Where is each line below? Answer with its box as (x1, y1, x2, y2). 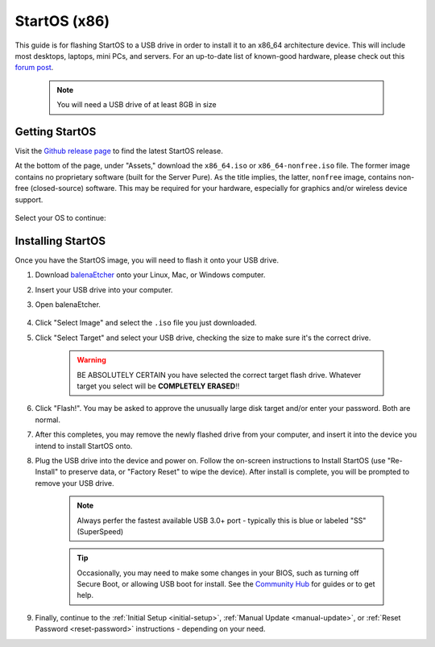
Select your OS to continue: (14, 213, 106, 222)
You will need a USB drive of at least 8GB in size (56, 100, 217, 110)
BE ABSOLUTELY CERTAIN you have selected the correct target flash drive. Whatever (77, 370, 362, 379)
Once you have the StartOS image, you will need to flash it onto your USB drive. (14, 255, 280, 265)
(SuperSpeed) (77, 526, 124, 536)
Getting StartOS (14, 125, 97, 139)
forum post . (14, 63, 54, 73)
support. (14, 194, 43, 205)
